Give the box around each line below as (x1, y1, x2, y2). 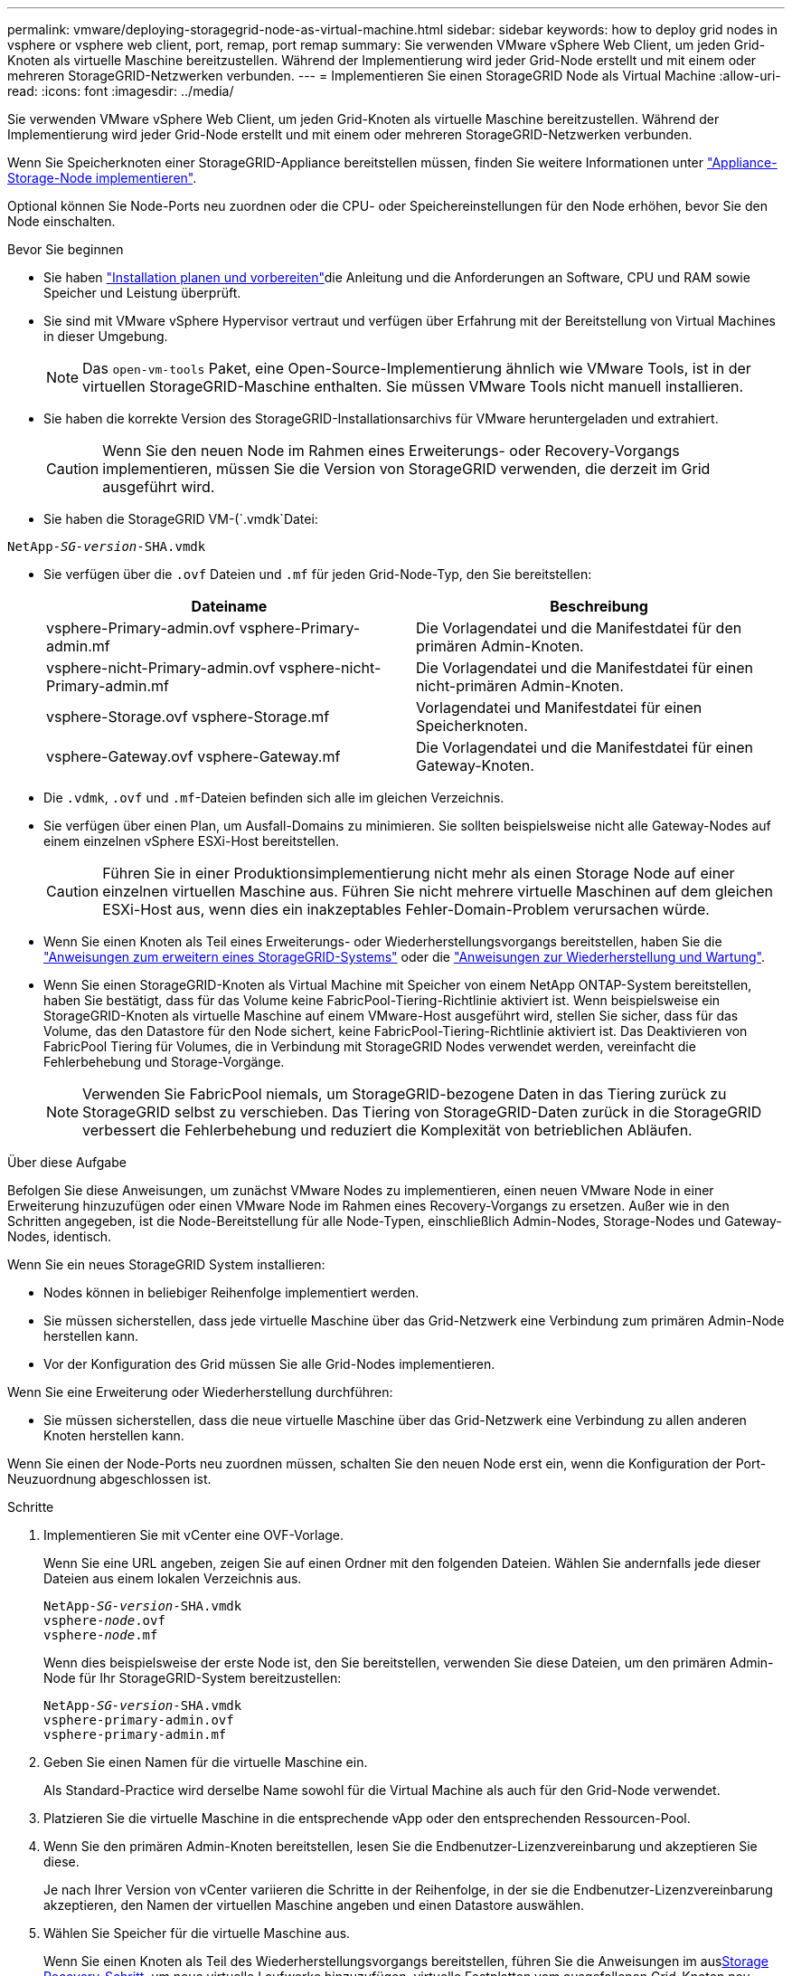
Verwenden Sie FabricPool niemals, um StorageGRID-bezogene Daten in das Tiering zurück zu (82, 1085, 727, 1103)
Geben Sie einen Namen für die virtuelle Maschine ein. (43, 1754, 368, 1770)
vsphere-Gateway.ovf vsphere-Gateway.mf (46, 747, 341, 765)
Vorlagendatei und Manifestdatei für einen (416, 698, 702, 717)
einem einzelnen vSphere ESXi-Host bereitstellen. (43, 833, 340, 849)
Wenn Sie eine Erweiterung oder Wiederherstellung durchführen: (7, 1384, 393, 1400)
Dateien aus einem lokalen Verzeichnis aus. (43, 1571, 302, 1586)
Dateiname (191, 597, 268, 615)
